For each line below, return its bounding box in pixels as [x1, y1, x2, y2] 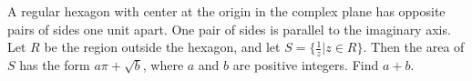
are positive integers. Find [232, 56, 379, 75]
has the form [19, 56, 90, 75]
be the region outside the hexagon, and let [44, 37, 281, 56]
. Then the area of [363, 37, 465, 56]
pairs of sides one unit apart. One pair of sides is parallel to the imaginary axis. [7, 19, 451, 38]
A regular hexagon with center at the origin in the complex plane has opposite [7, 2, 446, 20]
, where [142, 56, 184, 75]
